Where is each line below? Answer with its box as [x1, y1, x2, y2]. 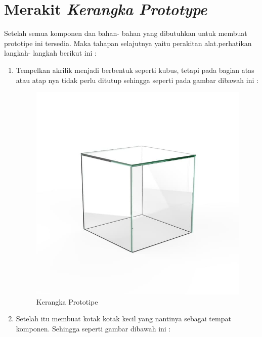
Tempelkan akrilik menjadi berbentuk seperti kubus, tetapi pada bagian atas [16, 64, 254, 75]
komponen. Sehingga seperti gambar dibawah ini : [16, 323, 171, 334]
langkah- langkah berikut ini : [4, 48, 97, 58]
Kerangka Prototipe [36, 296, 98, 307]
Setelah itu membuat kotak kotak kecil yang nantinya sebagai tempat [16, 313, 231, 324]
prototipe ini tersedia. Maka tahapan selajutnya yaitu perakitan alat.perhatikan [4, 37, 252, 48]
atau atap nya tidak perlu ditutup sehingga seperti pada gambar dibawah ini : [16, 74, 258, 85]
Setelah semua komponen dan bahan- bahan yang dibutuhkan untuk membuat [4, 28, 247, 38]
